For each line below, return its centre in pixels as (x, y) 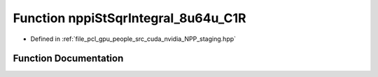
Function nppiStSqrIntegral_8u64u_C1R (129, 18)
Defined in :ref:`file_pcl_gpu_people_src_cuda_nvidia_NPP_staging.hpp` (133, 39)
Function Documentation (68, 59)
